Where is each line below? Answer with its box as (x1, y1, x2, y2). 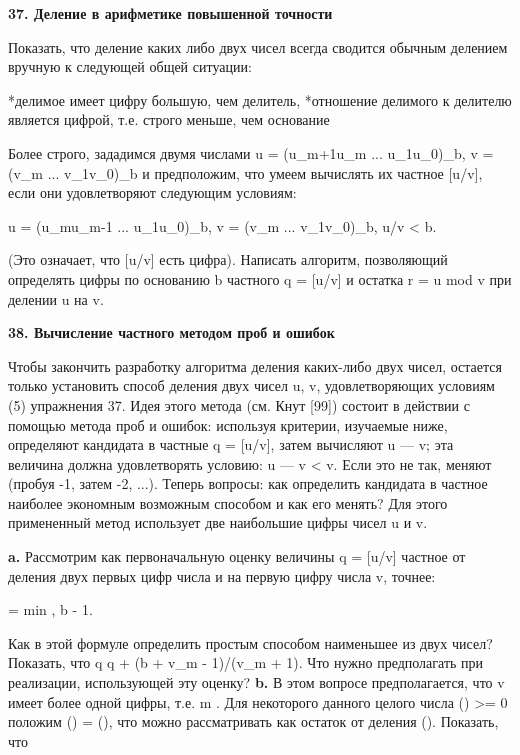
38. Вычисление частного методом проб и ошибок (8, 322, 335, 343)
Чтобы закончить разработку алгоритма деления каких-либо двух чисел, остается (8, 355, 502, 376)
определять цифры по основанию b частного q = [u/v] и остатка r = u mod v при (8, 268, 512, 289)
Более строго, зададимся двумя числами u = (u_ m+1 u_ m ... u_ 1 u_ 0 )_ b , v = (8, 142, 494, 163)
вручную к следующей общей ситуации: (8, 56, 252, 77)
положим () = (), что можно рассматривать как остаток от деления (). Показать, (8, 711, 499, 732)
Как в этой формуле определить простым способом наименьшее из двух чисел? (8, 632, 493, 653)
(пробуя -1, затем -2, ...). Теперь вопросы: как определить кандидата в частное (8, 473, 488, 494)
